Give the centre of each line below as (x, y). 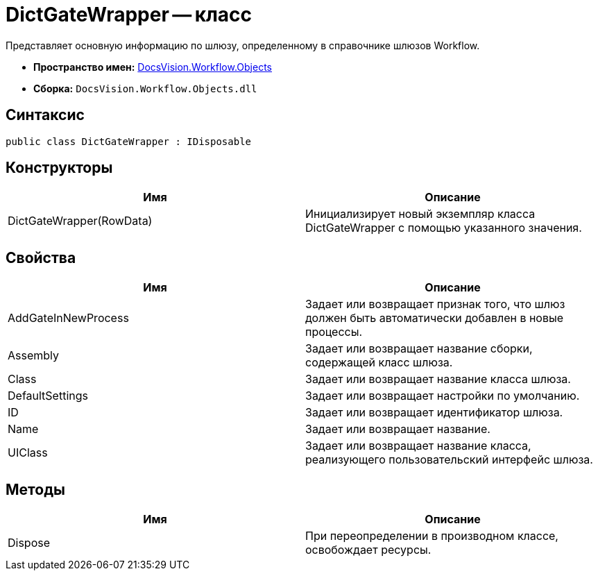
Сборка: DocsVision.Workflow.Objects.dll (145, 88)
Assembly (34, 356)
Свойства (41, 257)
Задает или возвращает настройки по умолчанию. (443, 396)
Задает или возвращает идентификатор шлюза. (434, 413)
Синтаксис (45, 115)
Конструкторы (59, 168)
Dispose (29, 543)
